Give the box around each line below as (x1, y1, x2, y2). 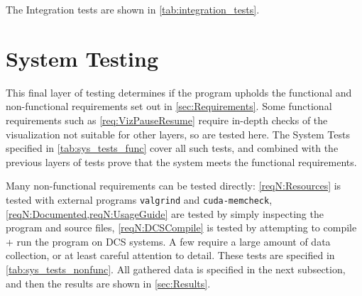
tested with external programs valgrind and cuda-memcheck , (6, 192, 273, 207)
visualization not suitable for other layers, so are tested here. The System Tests (6, 126, 350, 141)
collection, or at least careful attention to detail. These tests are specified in (6, 248, 335, 263)
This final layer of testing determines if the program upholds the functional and (6, 84, 352, 99)
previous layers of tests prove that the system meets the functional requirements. (6, 154, 357, 169)
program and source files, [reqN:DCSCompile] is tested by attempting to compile (6, 220, 357, 235)
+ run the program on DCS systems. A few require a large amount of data (6, 234, 331, 248)
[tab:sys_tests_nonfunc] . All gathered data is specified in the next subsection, (6, 261, 346, 276)
